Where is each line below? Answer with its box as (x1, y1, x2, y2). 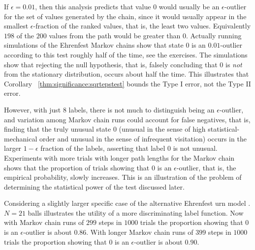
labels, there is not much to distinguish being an (68, 104, 215, 114)
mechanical (4, 133, 37, 143)
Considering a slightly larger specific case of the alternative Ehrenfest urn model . (4, 198, 251, 208)
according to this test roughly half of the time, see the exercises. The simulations (4, 49, 248, 59)
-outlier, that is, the (176, 162, 236, 172)
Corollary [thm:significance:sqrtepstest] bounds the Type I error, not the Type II (4, 78, 251, 88)
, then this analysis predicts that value (35, 1, 151, 11)
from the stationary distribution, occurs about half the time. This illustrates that (4, 69, 249, 79)
